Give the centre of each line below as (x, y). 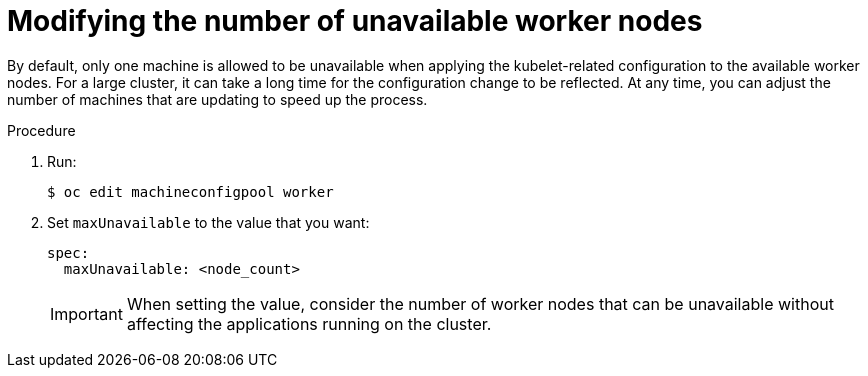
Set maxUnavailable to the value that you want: (208, 222)
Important (86, 313)
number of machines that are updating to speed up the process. (217, 99)
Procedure (41, 130)
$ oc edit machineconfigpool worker (190, 191)
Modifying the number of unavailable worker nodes (355, 21)
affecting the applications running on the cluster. (309, 323)
